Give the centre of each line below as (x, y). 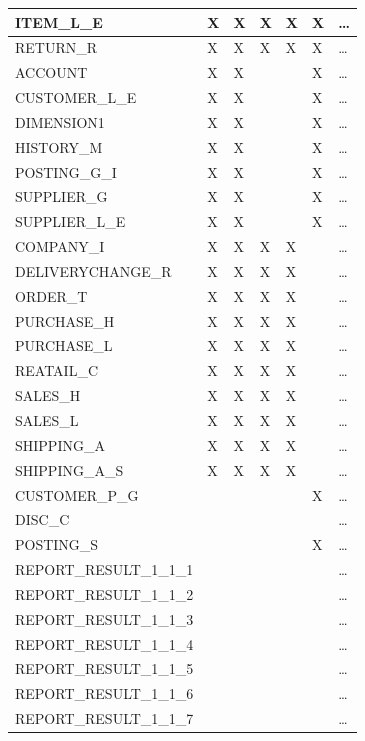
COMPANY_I (60, 246)
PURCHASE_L (64, 345)
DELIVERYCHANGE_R (93, 270)
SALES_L (47, 420)
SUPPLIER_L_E (70, 221)
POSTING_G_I (66, 171)
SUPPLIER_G (61, 196)
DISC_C (42, 519)
